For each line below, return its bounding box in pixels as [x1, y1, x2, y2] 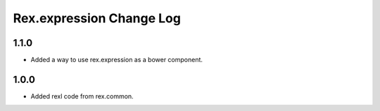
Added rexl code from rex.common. [30, 91, 134, 101]
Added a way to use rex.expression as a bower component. [30, 56, 203, 64]
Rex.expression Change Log [13, 10, 181, 26]
